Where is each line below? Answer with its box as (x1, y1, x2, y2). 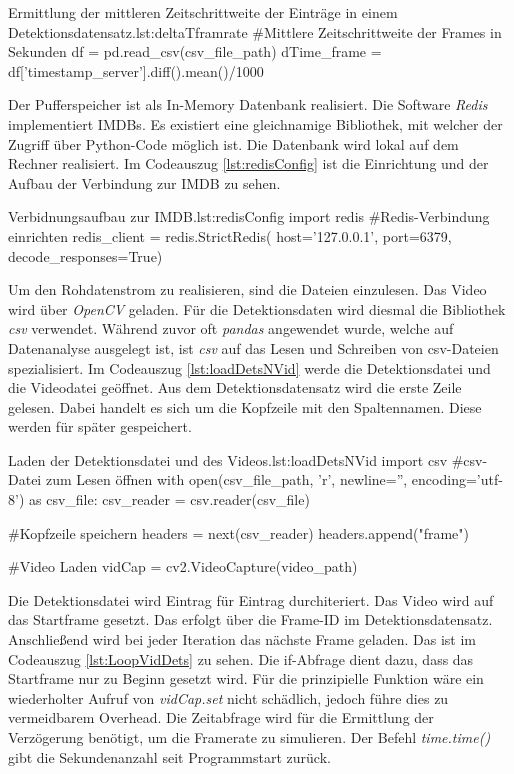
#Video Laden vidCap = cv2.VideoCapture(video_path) (8, 556, 358, 577)
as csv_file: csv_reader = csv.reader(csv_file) (28, 489, 310, 510)
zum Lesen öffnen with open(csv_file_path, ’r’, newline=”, (45, 469, 408, 490)
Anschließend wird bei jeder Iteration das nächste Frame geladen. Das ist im (8, 629, 476, 650)
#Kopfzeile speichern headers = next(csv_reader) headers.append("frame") (8, 522, 469, 543)
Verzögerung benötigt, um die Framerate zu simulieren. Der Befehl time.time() (8, 727, 491, 747)
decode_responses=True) (8, 245, 163, 266)
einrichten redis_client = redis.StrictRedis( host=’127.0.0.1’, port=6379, (8, 225, 452, 246)
